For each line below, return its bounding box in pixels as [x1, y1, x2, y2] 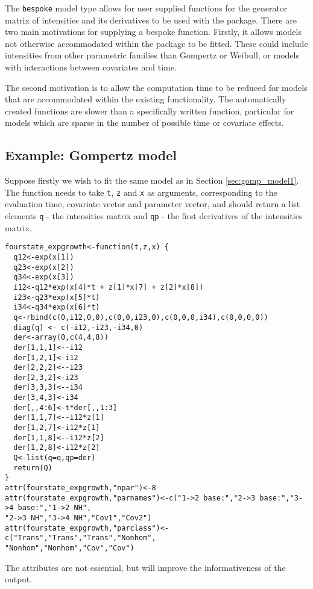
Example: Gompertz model [5, 146, 177, 164]
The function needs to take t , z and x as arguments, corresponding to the [5, 185, 277, 198]
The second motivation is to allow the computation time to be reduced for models [5, 81, 308, 93]
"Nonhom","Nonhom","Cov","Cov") [5, 543, 134, 552]
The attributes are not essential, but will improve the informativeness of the [5, 561, 286, 573]
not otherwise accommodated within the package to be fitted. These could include [5, 37, 308, 49]
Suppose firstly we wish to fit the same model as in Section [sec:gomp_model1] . [5, 174, 299, 187]
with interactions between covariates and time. [5, 61, 177, 73]
